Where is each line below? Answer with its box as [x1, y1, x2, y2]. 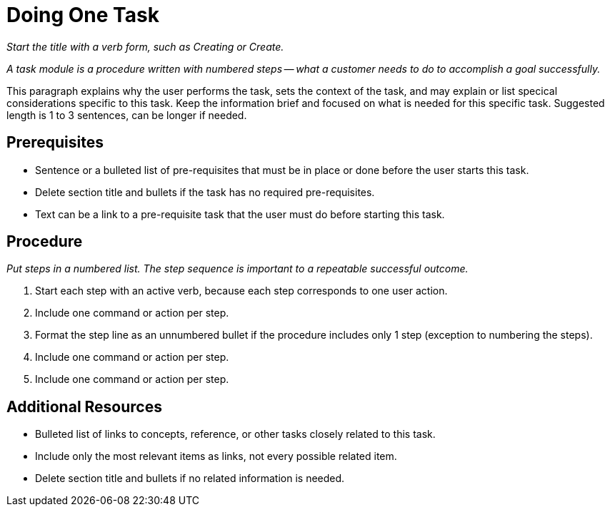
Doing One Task [6, 3, 159, 27]
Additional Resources [6, 397, 162, 416]
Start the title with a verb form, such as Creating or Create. [6, 40, 284, 53]
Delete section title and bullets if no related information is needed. [35, 472, 345, 485]
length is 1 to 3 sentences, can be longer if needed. [6, 108, 247, 121]
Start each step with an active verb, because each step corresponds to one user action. [35, 285, 448, 297]
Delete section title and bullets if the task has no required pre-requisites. [35, 185, 375, 198]
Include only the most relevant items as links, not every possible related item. [35, 450, 397, 463]
